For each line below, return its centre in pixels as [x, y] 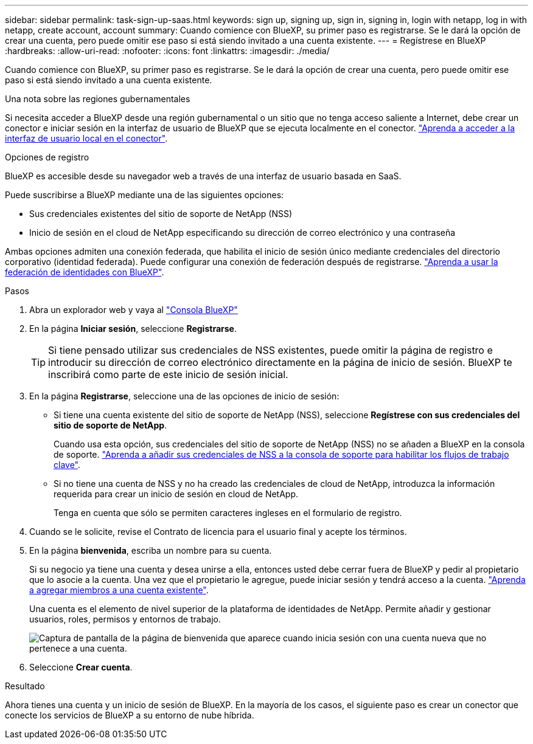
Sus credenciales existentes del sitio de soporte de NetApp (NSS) [161, 214]
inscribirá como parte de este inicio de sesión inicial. [168, 374]
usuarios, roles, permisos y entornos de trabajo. [125, 619]
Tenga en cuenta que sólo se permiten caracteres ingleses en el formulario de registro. [228, 513]
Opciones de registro [47, 157]
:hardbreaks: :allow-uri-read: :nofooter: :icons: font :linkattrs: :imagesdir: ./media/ [167, 51]
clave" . [67, 465]
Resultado [25, 686]
